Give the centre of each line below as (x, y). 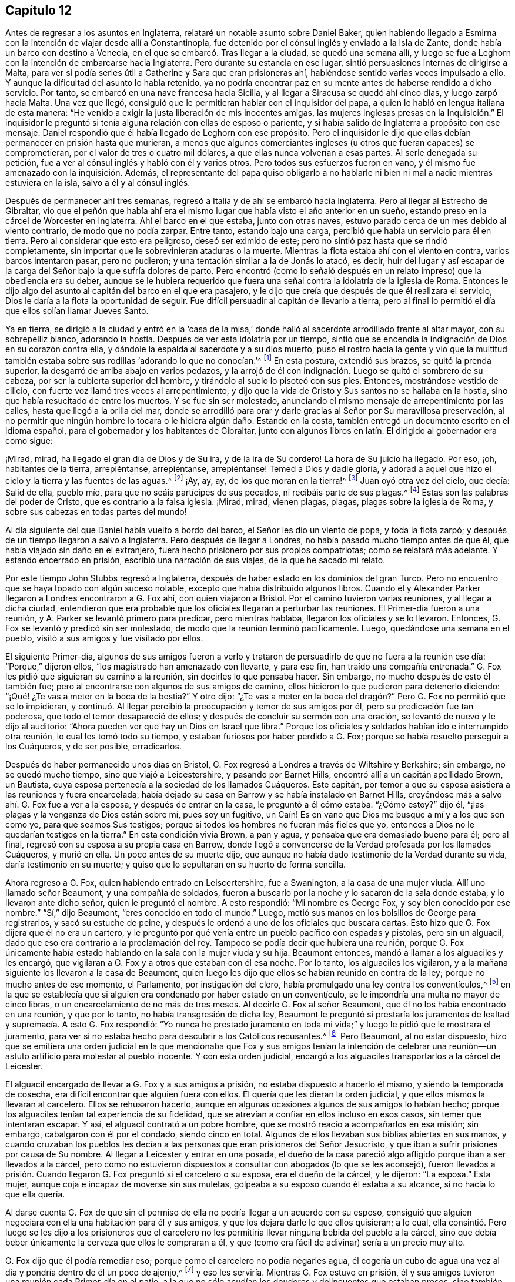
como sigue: (29, 441)
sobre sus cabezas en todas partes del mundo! (96, 512)
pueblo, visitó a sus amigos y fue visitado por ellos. (104, 638)
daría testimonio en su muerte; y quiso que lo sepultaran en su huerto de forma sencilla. (176, 865)
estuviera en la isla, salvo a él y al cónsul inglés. (98, 183)
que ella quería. (35, 1194)
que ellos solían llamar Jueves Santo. (77, 311)
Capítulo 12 (39, 10)
